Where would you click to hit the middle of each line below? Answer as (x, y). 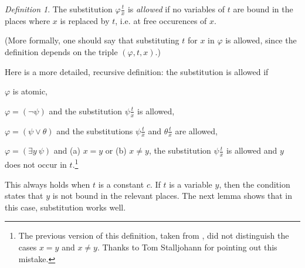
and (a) (67, 150)
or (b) (116, 150)
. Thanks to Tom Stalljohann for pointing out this (187, 247)
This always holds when (48, 184)
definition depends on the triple (61, 52)
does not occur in (36, 164)
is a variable (191, 184)
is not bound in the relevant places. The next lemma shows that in (172, 196)
